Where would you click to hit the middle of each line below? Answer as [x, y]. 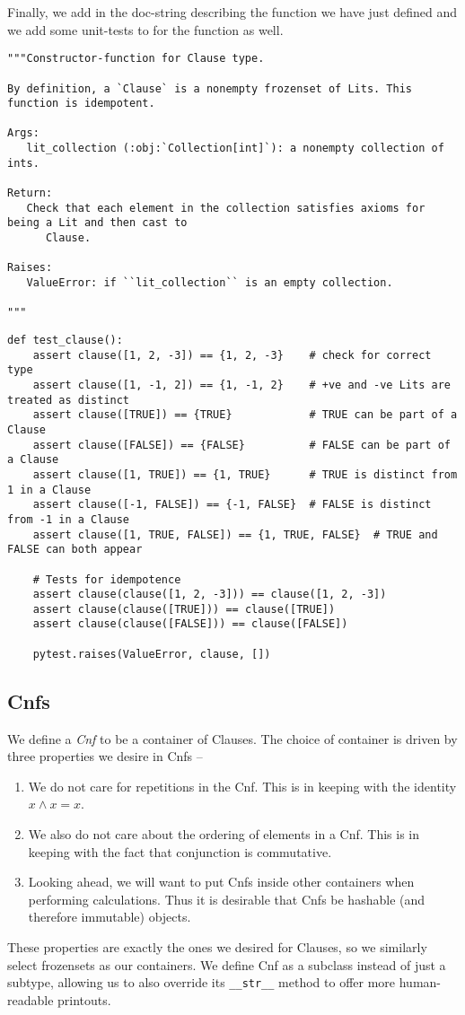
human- [420, 982]
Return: [30, 193]
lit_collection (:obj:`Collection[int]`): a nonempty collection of [235, 149]
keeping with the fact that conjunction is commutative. [180, 851]
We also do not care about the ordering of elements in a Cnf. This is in [224, 834]
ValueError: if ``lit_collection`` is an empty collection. [210, 283]
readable [31, 999]
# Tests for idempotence [107, 579]
